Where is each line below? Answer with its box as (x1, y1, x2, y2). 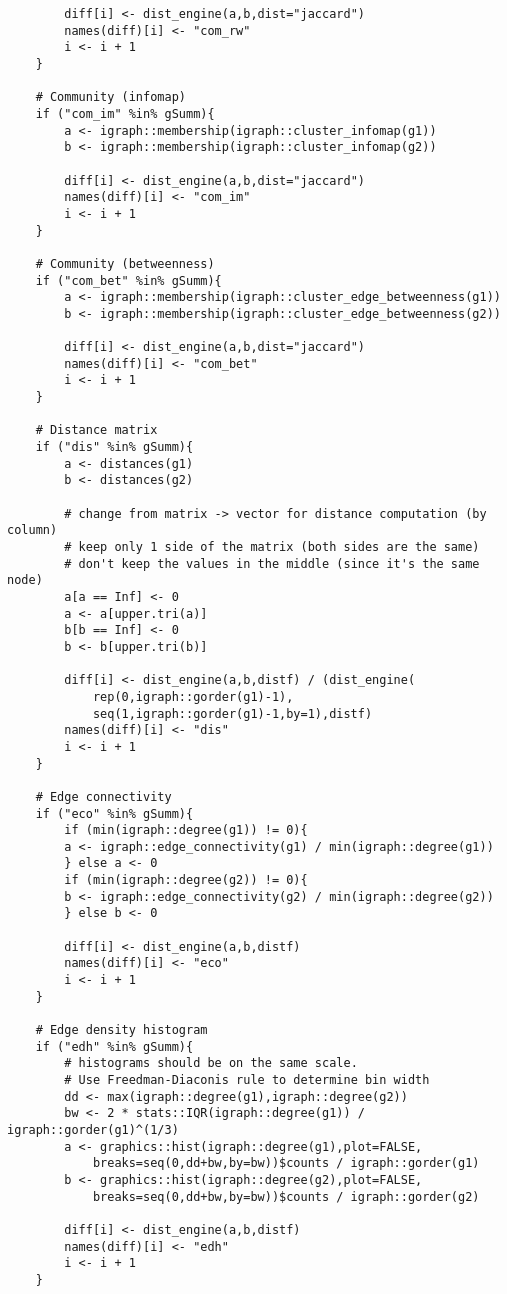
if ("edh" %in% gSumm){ (35, 1039, 194, 1054)
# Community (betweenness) (35, 256, 215, 271)
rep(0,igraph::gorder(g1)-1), (92, 689, 294, 704)
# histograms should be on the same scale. (64, 1056, 358, 1071)
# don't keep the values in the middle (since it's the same (64, 556, 480, 571)
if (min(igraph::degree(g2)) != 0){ (64, 873, 308, 888)
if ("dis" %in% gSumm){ (35, 440, 194, 455)
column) (7, 523, 58, 538)
